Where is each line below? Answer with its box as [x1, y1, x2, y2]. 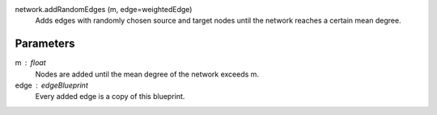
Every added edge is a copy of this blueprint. [35, 92, 185, 101]
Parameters [15, 37, 75, 51]
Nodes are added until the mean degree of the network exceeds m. [35, 69, 259, 79]
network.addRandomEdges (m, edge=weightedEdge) [15, 5, 193, 14]
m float [15, 58, 46, 68]
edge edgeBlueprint [15, 80, 88, 90]
